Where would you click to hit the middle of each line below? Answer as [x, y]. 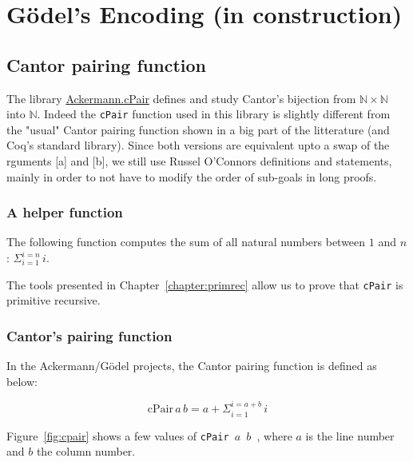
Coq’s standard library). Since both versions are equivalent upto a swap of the [198, 145]
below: [22, 381]
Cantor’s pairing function [89, 335]
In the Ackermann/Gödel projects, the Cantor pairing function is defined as [192, 366]
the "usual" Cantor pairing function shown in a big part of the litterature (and [198, 129]
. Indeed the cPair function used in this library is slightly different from [214, 114]
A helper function [65, 212]
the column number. [86, 451]
